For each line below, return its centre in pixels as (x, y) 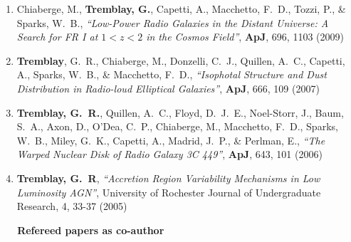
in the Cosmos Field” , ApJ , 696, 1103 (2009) (245, 37)
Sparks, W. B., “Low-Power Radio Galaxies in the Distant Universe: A (173, 22)
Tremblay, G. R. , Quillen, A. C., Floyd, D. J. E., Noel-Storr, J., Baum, (180, 112)
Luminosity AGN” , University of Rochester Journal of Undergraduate (169, 192)
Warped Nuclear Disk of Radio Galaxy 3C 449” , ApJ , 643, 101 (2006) (169, 154)
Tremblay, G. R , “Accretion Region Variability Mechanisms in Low (168, 178)
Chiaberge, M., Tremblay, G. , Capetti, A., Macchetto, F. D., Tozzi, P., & (181, 9)
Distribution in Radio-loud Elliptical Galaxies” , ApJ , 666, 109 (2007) (168, 88)
